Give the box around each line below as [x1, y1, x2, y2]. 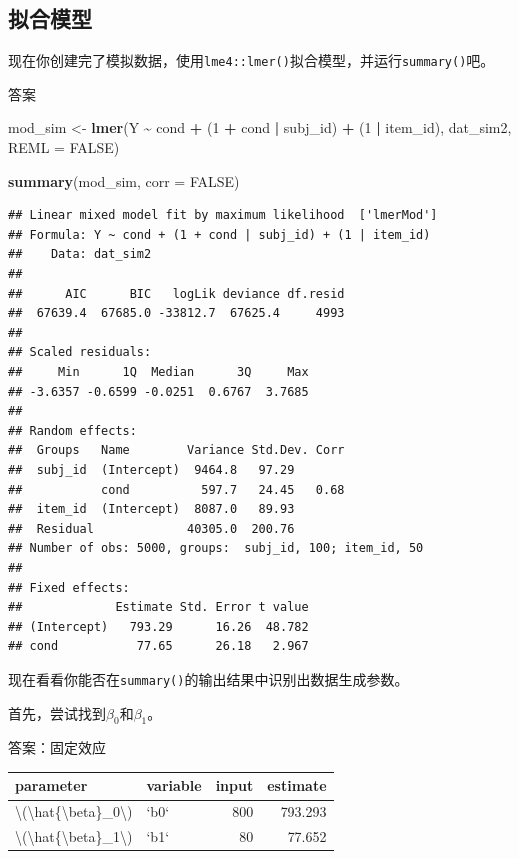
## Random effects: [8, 423, 137, 438]
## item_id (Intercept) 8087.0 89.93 [8, 502, 295, 517]
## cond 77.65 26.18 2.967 [8, 639, 309, 654]
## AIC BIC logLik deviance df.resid [8, 286, 345, 301]
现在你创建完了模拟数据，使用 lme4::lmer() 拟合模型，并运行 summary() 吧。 [8, 50, 495, 71]
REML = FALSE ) [8, 137, 120, 158]
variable [146, 775, 202, 796]
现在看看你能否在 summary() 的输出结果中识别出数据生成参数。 [8, 668, 409, 689]
